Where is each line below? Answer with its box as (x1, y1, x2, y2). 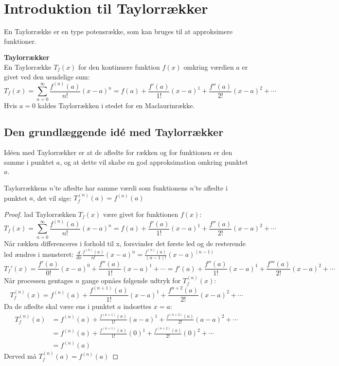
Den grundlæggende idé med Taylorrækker (4, 124, 224, 139)
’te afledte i (194, 182, 228, 193)
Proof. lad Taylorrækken (4, 209, 76, 219)
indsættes (123, 301, 152, 311)
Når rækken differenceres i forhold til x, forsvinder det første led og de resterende (4, 238, 246, 248)
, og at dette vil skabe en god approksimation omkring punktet (60, 156, 248, 167)
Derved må (4, 351, 36, 361)
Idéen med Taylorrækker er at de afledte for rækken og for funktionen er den (4, 147, 232, 157)
